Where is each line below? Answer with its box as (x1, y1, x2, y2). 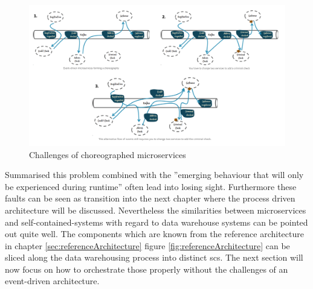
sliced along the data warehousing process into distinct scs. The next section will (5, 251, 303, 264)
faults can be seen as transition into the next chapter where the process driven (5, 192, 295, 205)
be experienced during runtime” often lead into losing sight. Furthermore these (5, 180, 297, 192)
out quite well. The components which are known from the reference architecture (5, 227, 304, 240)
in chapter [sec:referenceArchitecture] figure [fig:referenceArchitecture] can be (5, 239, 290, 252)
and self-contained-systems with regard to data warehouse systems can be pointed (5, 215, 308, 228)
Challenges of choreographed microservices (29, 148, 186, 160)
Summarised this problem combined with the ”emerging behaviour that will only (5, 168, 304, 181)
